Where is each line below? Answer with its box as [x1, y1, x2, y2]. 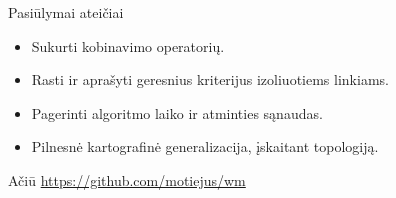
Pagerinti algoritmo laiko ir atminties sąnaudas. [31, 102, 323, 123]
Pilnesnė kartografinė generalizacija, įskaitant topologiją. [31, 136, 379, 157]
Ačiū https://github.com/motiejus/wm [8, 169, 246, 190]
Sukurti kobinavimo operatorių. [31, 35, 225, 56]
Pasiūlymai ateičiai [8, 2, 124, 22]
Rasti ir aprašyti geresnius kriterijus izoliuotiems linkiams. [31, 69, 389, 90]
